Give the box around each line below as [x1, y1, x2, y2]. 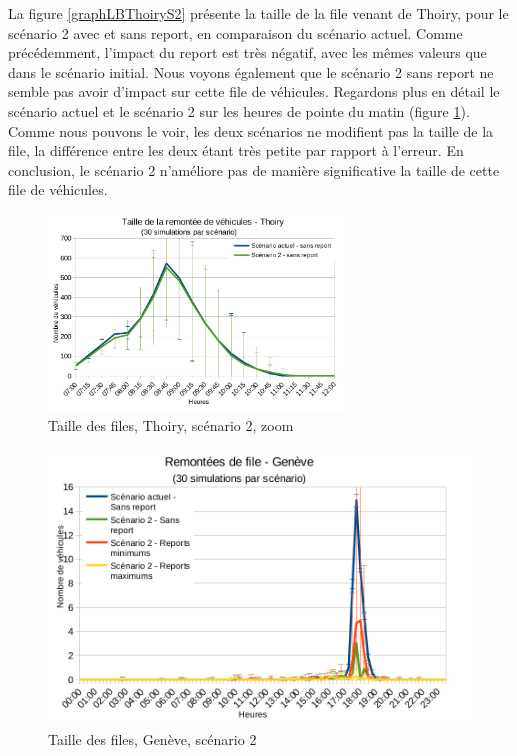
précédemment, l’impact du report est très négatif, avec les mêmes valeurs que [8, 42, 487, 63]
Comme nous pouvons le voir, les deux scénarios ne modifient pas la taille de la [8, 120, 494, 141]
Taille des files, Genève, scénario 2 [48, 729, 257, 750]
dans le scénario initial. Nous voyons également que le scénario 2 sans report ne [8, 61, 494, 82]
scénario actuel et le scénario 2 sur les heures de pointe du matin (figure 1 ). [8, 100, 470, 121]
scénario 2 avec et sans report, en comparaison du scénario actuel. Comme [8, 22, 463, 43]
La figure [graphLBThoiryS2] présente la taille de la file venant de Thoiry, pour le [8, 3, 509, 23]
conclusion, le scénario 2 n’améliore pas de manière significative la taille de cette [8, 159, 500, 180]
